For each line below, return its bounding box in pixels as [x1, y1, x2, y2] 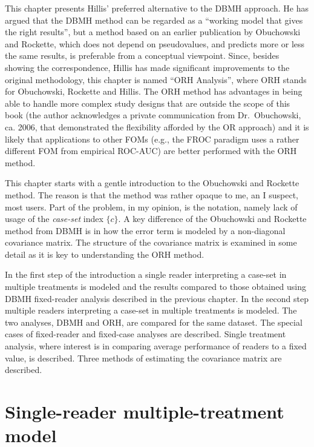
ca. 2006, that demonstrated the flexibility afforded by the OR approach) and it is [5, 120, 309, 133]
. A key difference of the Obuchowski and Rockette [118, 212, 307, 225]
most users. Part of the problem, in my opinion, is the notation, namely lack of [5, 200, 298, 213]
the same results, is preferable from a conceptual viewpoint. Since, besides [5, 49, 280, 62]
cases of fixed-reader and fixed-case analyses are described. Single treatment [5, 328, 286, 340]
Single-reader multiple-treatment [5, 399, 284, 423]
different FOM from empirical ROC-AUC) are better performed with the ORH [5, 144, 297, 157]
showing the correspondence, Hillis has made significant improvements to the [5, 61, 290, 73]
